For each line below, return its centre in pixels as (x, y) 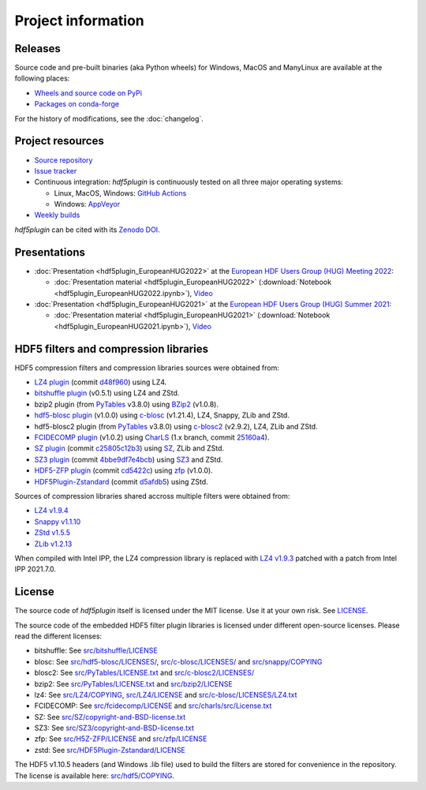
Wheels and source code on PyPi (88, 93)
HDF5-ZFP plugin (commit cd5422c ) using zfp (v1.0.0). (123, 470)
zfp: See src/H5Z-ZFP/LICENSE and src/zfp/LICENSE (121, 739)
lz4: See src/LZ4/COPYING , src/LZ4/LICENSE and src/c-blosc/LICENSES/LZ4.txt (166, 695)
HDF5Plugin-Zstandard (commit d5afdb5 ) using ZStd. (121, 481)
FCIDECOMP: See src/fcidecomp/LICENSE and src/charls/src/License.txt (153, 706)
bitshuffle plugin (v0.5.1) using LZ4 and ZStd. (107, 393)
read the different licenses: (58, 636)
